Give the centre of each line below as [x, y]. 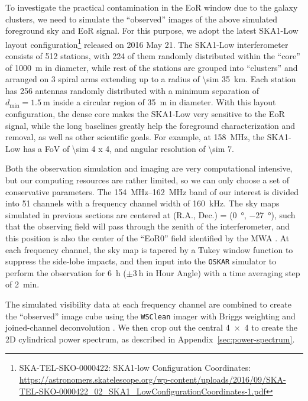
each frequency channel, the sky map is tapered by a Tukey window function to [149, 249]
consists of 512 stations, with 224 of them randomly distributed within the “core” [153, 56]
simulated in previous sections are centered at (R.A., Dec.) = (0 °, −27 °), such [150, 214]
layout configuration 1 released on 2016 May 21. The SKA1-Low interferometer [147, 43]
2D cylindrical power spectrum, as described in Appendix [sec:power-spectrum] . [150, 339]
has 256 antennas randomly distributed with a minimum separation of [132, 90]
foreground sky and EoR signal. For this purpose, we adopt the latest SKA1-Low [152, 30]
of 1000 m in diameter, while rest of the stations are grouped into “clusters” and [152, 67]
